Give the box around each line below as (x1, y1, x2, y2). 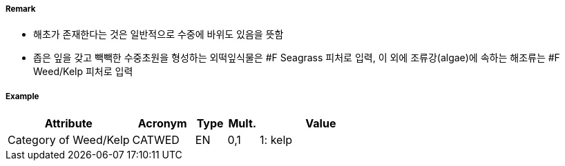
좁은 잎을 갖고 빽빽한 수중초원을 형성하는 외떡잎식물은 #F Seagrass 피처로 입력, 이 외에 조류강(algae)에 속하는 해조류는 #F (33, 52, 560, 64)
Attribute (44, 116, 93, 131)
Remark (6, 4, 36, 14)
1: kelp (260, 133, 293, 147)
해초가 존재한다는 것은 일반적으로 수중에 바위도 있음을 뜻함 (33, 28, 284, 41)
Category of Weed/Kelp (8, 133, 130, 147)
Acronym (137, 116, 187, 131)
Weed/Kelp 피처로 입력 (33, 65, 133, 78)
